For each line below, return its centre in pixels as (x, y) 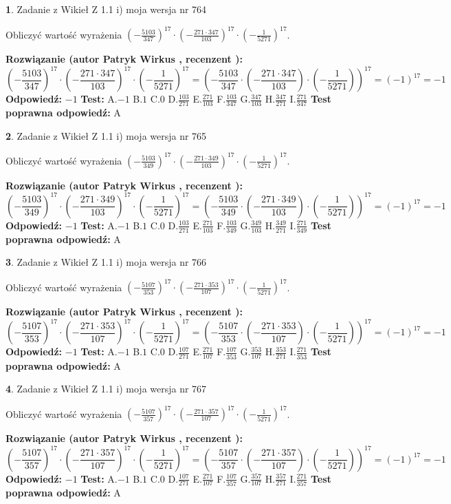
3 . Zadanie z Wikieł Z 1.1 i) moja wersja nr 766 (106, 262)
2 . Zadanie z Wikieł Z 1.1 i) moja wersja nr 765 (106, 135)
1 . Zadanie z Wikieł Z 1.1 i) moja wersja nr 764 (106, 9)
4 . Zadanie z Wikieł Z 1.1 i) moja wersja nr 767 (106, 389)
